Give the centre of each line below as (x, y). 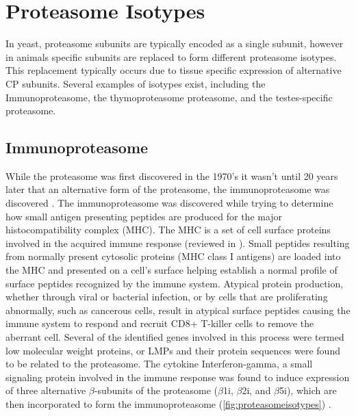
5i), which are (308, 390)
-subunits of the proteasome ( (156, 390)
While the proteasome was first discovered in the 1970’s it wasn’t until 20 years (172, 175)
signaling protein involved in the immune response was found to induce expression (178, 377)
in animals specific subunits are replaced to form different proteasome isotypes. (171, 56)
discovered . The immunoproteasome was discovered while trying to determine (169, 203)
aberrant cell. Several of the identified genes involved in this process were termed (175, 337)
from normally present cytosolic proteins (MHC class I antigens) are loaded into (173, 256)
